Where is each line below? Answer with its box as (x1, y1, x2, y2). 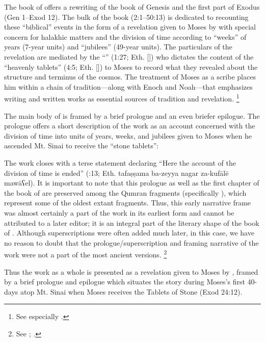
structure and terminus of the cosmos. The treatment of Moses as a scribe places (4, 71, 256, 82)
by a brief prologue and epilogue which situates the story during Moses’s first (4, 276, 245, 287)
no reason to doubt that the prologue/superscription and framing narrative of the (4, 237, 259, 248)
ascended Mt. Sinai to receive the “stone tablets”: (4, 140, 159, 151)
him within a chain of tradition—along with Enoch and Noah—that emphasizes (4, 81, 253, 92)
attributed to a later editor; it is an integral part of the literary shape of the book (4, 217, 259, 228)
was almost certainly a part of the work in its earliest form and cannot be (4, 207, 234, 218)
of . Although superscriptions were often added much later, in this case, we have (4, 227, 254, 238)
